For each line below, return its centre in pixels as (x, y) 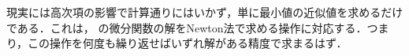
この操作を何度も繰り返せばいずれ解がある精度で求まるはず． (188, 43)
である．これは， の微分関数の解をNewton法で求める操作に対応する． (187, 27)
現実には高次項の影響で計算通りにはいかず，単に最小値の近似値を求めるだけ (205, 12)
